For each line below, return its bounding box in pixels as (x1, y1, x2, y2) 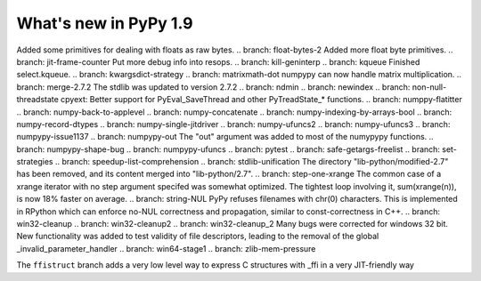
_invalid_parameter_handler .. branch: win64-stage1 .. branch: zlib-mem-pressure (16, 243, 316, 253)
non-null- (412, 81, 447, 92)
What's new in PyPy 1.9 (16, 13, 193, 33)
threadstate (16, 94, 60, 105)
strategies (16, 157, 53, 167)
